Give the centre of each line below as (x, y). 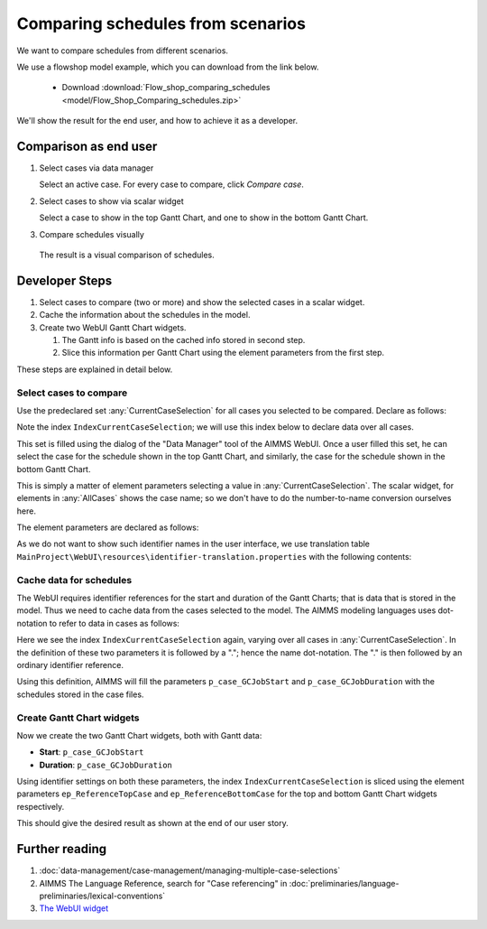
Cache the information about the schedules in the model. (145, 315)
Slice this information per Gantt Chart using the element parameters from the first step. (223, 353)
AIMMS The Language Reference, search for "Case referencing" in (163, 883)
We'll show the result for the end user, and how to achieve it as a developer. (157, 121)
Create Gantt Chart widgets (78, 718)
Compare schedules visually (92, 234)
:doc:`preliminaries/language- (344, 883)
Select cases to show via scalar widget (111, 201)
